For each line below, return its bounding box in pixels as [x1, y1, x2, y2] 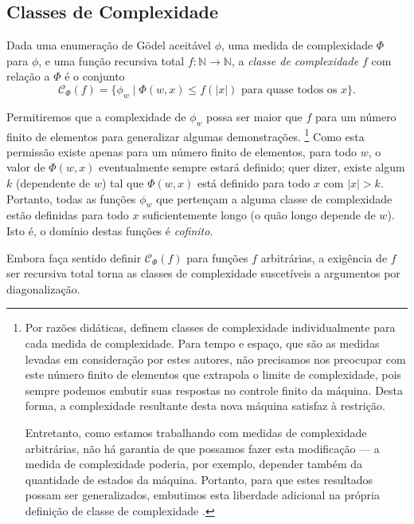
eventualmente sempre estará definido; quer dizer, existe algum [99, 159, 405, 175]
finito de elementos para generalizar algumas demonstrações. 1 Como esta [6, 125, 365, 144]
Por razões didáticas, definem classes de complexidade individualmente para [25, 319, 396, 336]
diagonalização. [6, 280, 80, 297]
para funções [186, 249, 248, 266]
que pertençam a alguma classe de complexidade [156, 190, 393, 207]
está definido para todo [197, 175, 310, 191]
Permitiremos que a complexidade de [6, 108, 186, 124]
